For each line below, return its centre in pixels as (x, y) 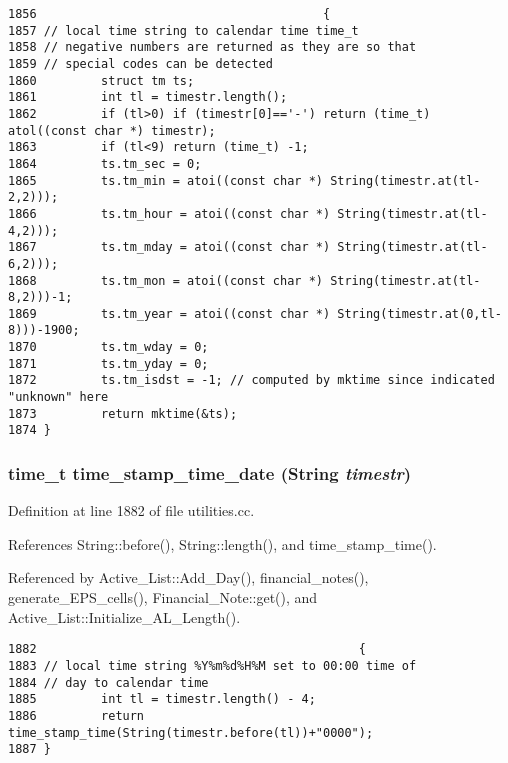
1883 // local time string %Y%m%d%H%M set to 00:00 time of (212, 665)
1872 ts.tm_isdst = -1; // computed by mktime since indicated (251, 380)
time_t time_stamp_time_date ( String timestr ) (209, 472)
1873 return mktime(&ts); (123, 413)
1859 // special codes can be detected (140, 63)
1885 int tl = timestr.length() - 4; (162, 699)
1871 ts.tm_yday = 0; (108, 363)
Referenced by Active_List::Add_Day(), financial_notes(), (188, 577)
